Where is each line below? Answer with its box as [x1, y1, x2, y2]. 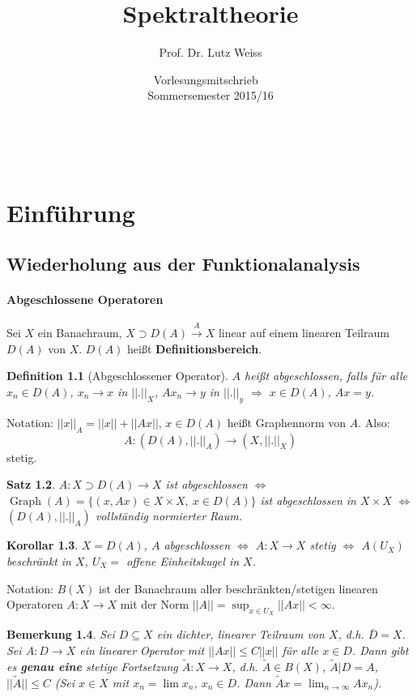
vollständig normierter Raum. [95, 507, 242, 524]
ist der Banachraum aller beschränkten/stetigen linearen [98, 579, 378, 597]
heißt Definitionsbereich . [127, 340, 262, 357]
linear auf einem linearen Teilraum [218, 324, 389, 341]
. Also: [358, 413, 390, 430]
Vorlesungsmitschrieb [153, 71, 258, 88]
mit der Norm [120, 596, 189, 613]
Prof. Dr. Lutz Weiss [159, 44, 262, 61]
